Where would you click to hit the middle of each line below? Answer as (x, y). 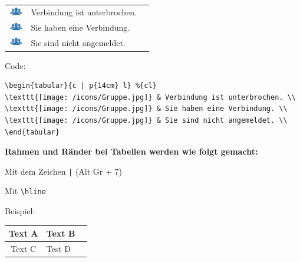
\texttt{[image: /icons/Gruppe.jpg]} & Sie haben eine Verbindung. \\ (146, 109)
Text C (24, 248)
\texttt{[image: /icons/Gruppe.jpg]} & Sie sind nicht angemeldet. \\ (146, 120)
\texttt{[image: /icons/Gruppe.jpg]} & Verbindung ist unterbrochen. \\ (150, 97)
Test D (59, 248)
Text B (61, 233)
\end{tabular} (32, 132)
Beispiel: (20, 211)
